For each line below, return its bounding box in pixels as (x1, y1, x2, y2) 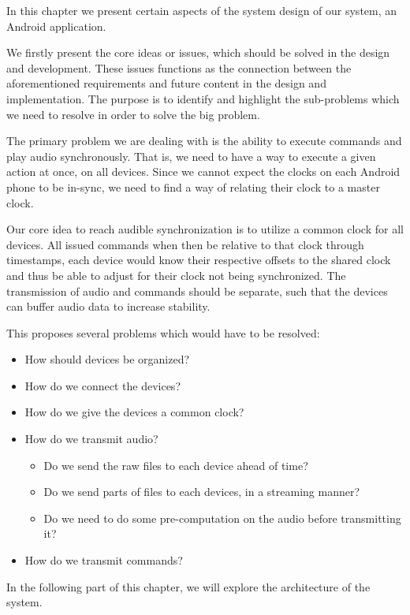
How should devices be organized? (24, 351, 190, 367)
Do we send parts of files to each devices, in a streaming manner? (43, 483, 360, 500)
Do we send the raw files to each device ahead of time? (43, 457, 308, 473)
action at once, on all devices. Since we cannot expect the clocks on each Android (6, 163, 401, 180)
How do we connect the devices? (24, 377, 181, 393)
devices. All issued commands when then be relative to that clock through (6, 236, 364, 252)
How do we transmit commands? (24, 552, 183, 568)
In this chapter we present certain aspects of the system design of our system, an (6, 2, 397, 18)
